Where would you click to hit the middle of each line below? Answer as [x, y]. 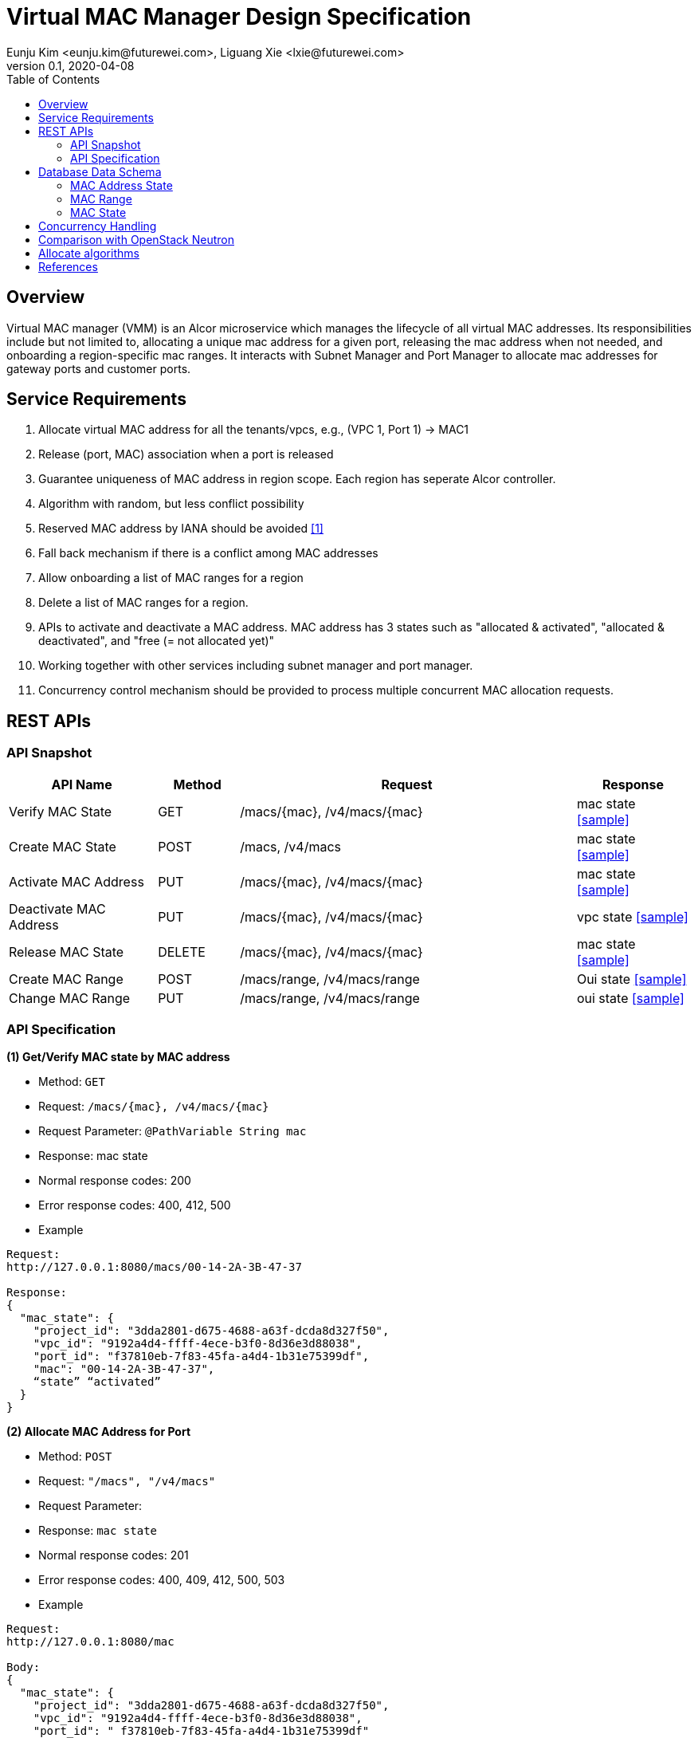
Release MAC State [67, 952]
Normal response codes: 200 [115, 1181]
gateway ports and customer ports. [99, 368]
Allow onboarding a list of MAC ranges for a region [171, 578]
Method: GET [72, 1082]
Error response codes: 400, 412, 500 [135, 1205]
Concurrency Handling [98, 226]
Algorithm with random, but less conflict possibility [171, 504]
